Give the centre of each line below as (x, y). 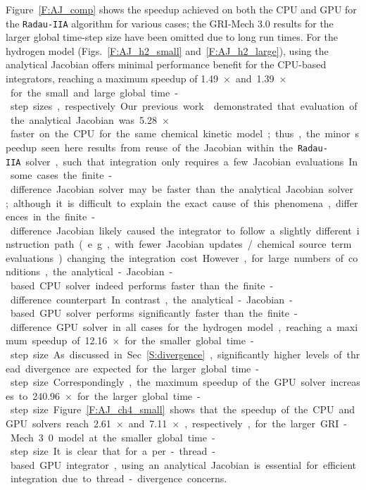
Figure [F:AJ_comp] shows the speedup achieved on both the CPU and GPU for (181, 9)
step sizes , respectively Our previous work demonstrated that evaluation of (184, 106)
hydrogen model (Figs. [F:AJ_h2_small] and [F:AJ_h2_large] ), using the (167, 50)
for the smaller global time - (189, 340)
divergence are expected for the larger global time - (142, 368)
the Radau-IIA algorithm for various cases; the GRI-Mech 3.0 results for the (170, 23)
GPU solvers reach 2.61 (58, 423)
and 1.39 (255, 78)
